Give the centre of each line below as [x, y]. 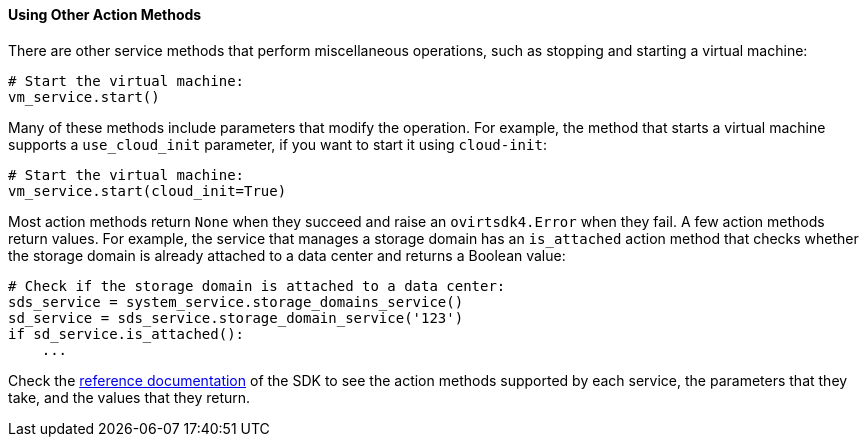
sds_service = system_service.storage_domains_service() [236, 301]
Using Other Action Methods [105, 14]
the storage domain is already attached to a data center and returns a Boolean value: [287, 255]
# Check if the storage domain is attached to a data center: [257, 285]
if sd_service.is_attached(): [126, 333]
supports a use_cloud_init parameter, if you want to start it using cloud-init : [277, 144]
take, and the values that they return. [129, 397]
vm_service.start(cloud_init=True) [147, 190]
